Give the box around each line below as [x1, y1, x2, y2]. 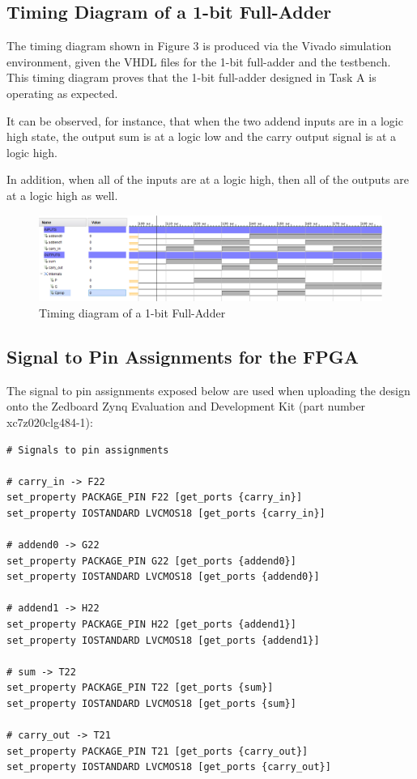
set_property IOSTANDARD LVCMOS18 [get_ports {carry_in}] [6, 507, 326, 519]
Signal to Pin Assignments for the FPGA [6, 343, 359, 368]
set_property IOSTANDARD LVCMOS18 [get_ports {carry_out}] [6, 761, 331, 773]
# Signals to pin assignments [6, 444, 169, 456]
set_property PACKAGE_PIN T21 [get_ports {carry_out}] [6, 745, 308, 757]
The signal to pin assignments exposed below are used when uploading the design [6, 381, 411, 398]
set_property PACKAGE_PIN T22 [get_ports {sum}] [6, 682, 274, 694]
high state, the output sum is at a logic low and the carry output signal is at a [6, 128, 397, 145]
